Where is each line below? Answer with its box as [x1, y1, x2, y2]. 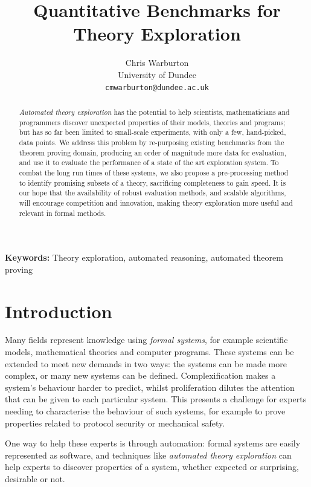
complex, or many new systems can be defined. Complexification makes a [5, 369, 276, 382]
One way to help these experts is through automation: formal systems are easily [5, 437, 301, 449]
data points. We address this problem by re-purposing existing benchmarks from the [19, 137, 284, 147]
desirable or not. [5, 472, 65, 485]
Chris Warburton [125, 56, 189, 69]
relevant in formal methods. [19, 208, 106, 218]
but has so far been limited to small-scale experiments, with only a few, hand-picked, [19, 127, 286, 137]
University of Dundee [118, 68, 196, 80]
